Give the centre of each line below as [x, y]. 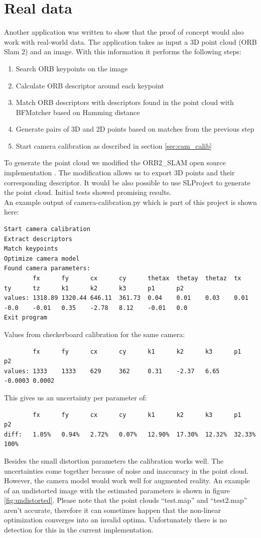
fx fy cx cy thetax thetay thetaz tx [137, 278]
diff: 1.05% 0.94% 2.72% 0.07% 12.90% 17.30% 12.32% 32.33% [130, 434]
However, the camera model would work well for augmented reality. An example [127, 480]
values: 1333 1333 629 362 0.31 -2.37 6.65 [112, 371]
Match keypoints [31, 249]
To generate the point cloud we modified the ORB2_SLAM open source [115, 163]
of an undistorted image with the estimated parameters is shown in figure [117, 490]
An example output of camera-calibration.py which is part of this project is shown [130, 202]
